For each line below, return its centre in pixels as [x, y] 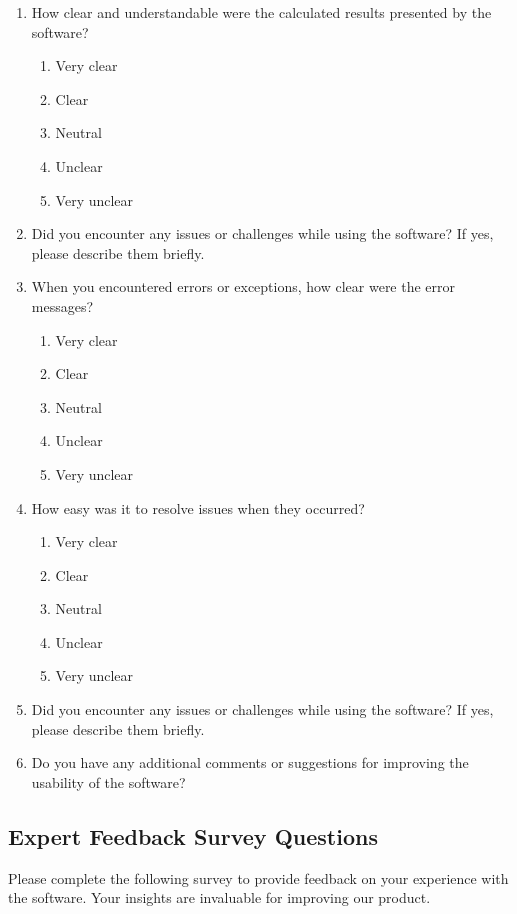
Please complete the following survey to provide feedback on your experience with [258, 877]
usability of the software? [108, 781]
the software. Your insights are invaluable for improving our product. [219, 897]
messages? [62, 305]
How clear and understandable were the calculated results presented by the [261, 12]
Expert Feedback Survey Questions [193, 835]
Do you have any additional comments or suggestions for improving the [250, 762]
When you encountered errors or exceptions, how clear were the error [243, 286]
